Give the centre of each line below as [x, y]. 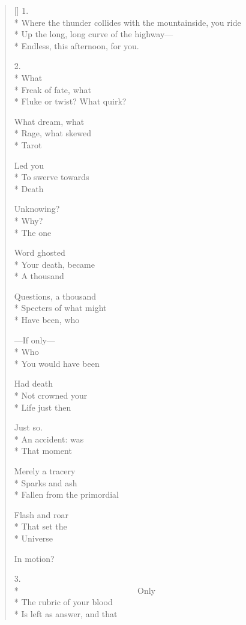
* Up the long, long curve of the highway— [94, 34]
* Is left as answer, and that [66, 613]
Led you [29, 165]
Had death [33, 383]
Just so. [28, 427]
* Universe [34, 538]
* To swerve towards [52, 177]
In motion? [34, 558]
